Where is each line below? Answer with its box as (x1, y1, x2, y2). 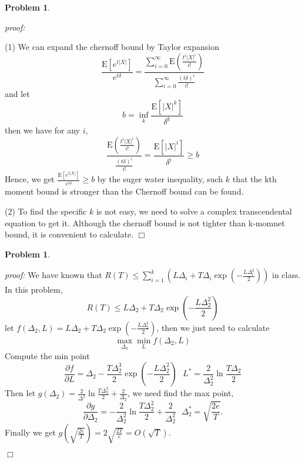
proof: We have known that (5, 269, 102, 281)
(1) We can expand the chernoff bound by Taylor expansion (5, 41, 219, 53)
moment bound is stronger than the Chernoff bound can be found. (5, 185, 244, 197)
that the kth (232, 173, 277, 185)
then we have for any (5, 124, 80, 136)
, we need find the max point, (127, 387, 234, 399)
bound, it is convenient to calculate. (5, 228, 134, 240)
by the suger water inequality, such (97, 173, 223, 185)
